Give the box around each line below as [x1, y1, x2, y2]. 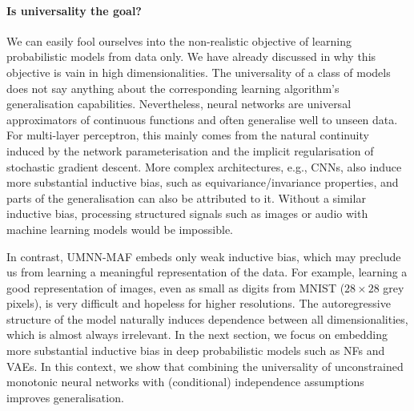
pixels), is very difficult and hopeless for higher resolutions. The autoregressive [6, 295, 391, 312]
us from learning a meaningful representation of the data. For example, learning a [6, 264, 408, 280]
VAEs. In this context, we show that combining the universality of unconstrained [6, 357, 404, 374]
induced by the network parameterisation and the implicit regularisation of [6, 142, 374, 159]
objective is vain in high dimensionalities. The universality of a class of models [6, 63, 391, 80]
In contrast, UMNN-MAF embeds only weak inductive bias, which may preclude [6, 248, 401, 264]
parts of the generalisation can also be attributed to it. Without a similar [6, 189, 366, 206]
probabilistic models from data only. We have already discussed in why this [6, 48, 376, 65]
